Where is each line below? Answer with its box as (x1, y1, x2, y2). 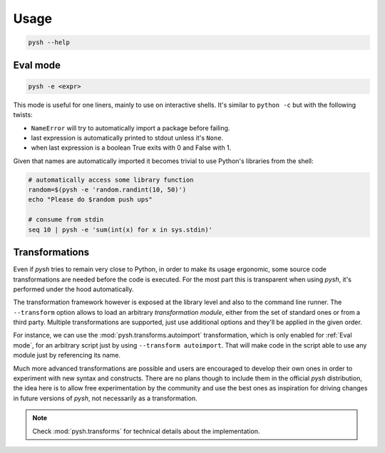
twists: (13, 110, 33, 119)
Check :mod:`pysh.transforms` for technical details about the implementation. (32, 427, 260, 435)
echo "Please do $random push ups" (28, 196, 153, 204)
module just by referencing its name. (13, 351, 121, 360)
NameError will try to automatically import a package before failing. (31, 123, 230, 132)
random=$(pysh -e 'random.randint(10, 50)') (28, 186, 187, 194)
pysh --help (28, 38, 71, 46)
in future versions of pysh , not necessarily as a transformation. (13, 394, 197, 402)
